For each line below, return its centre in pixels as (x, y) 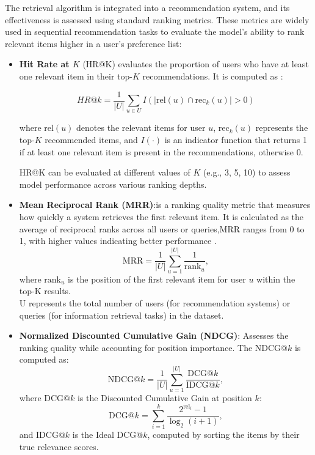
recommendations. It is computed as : (213, 76)
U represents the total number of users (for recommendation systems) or (155, 303)
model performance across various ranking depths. (113, 184)
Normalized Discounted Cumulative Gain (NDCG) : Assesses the (154, 335)
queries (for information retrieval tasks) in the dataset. (121, 315)
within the (276, 279)
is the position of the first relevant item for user (157, 279)
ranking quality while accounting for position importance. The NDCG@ (154, 347)
